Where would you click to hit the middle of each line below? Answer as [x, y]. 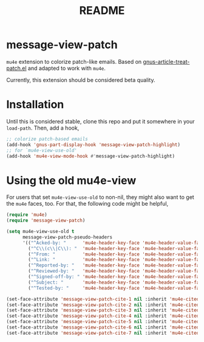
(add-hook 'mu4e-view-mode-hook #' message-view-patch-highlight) [90, 156]
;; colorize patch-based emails [47, 139]
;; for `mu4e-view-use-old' [42, 150]
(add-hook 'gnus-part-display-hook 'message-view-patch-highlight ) [93, 145]
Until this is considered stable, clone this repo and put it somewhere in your [101, 121]
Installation [35, 105]
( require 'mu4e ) [27, 215]
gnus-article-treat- [166, 61]
